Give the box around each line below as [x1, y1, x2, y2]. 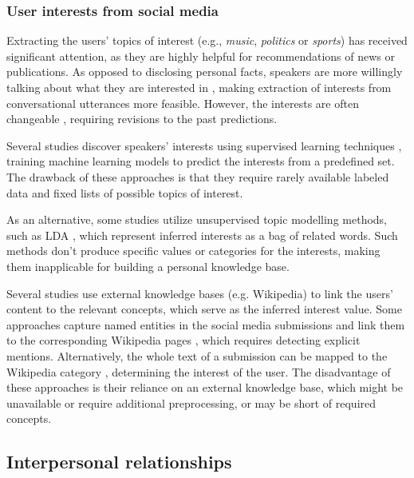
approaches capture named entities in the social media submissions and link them [6, 316, 405, 333]
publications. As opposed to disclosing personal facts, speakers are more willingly [6, 63, 403, 80]
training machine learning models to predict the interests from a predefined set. [6, 153, 395, 169]
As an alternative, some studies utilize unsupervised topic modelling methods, [6, 211, 388, 228]
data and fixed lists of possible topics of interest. [6, 184, 243, 201]
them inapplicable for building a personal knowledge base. [6, 257, 290, 274]
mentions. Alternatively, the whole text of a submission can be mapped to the [6, 347, 388, 364]
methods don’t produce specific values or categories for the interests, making [6, 242, 380, 259]
